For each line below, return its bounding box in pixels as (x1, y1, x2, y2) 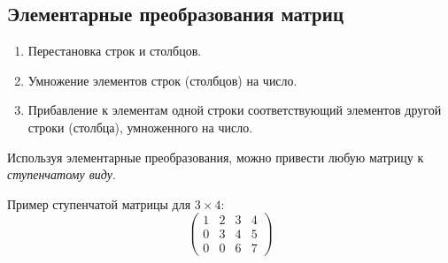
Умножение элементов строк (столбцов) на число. (27, 71, 297, 89)
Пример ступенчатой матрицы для (7, 194, 191, 213)
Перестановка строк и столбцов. (27, 41, 202, 60)
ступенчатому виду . (7, 165, 116, 184)
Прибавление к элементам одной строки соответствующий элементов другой (27, 101, 442, 119)
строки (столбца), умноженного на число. (27, 117, 253, 136)
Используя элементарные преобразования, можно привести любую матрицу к (7, 147, 424, 166)
